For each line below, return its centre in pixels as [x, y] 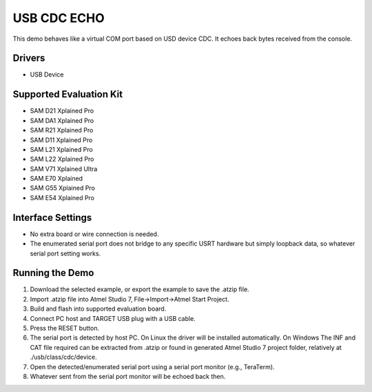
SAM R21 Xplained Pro [62, 130]
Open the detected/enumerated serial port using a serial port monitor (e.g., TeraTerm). [152, 366]
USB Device [47, 75]
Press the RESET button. [65, 329]
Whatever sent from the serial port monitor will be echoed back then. [128, 376]
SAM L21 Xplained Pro [61, 149]
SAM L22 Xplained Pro [62, 159]
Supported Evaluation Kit [68, 94]
